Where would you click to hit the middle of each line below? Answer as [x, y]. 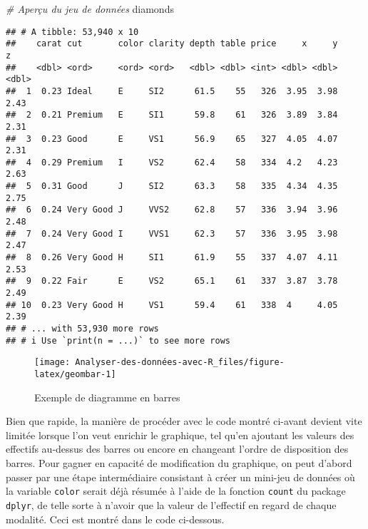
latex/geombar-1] [75, 374]
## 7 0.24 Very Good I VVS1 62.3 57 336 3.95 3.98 [172, 233]
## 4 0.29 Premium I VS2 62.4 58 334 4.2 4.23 [172, 162]
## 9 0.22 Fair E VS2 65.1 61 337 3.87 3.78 [172, 281]
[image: [52, 363]
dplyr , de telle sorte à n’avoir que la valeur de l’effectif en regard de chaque [171, 504]
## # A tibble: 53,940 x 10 [72, 32]
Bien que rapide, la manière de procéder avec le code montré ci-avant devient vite [184, 421]
